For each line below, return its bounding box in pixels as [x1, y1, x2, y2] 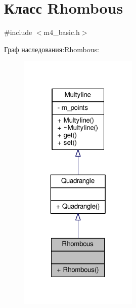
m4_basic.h [43, 27, 80, 37]
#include [4, 27, 32, 37]
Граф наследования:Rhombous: [4, 44, 99, 54]
